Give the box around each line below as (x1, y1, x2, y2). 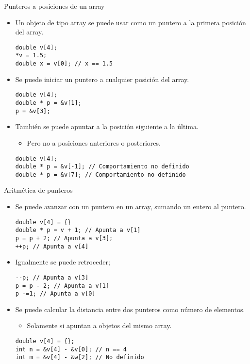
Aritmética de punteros (4, 185, 73, 195)
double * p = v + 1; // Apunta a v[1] (15, 227, 141, 234)
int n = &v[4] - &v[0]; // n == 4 (15, 346, 127, 353)
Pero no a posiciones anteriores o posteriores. (27, 137, 161, 148)
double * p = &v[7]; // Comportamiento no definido (15, 171, 186, 178)
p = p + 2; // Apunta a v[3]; (15, 234, 113, 242)
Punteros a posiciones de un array (4, 1, 105, 11)
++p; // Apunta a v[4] (15, 243, 89, 250)
